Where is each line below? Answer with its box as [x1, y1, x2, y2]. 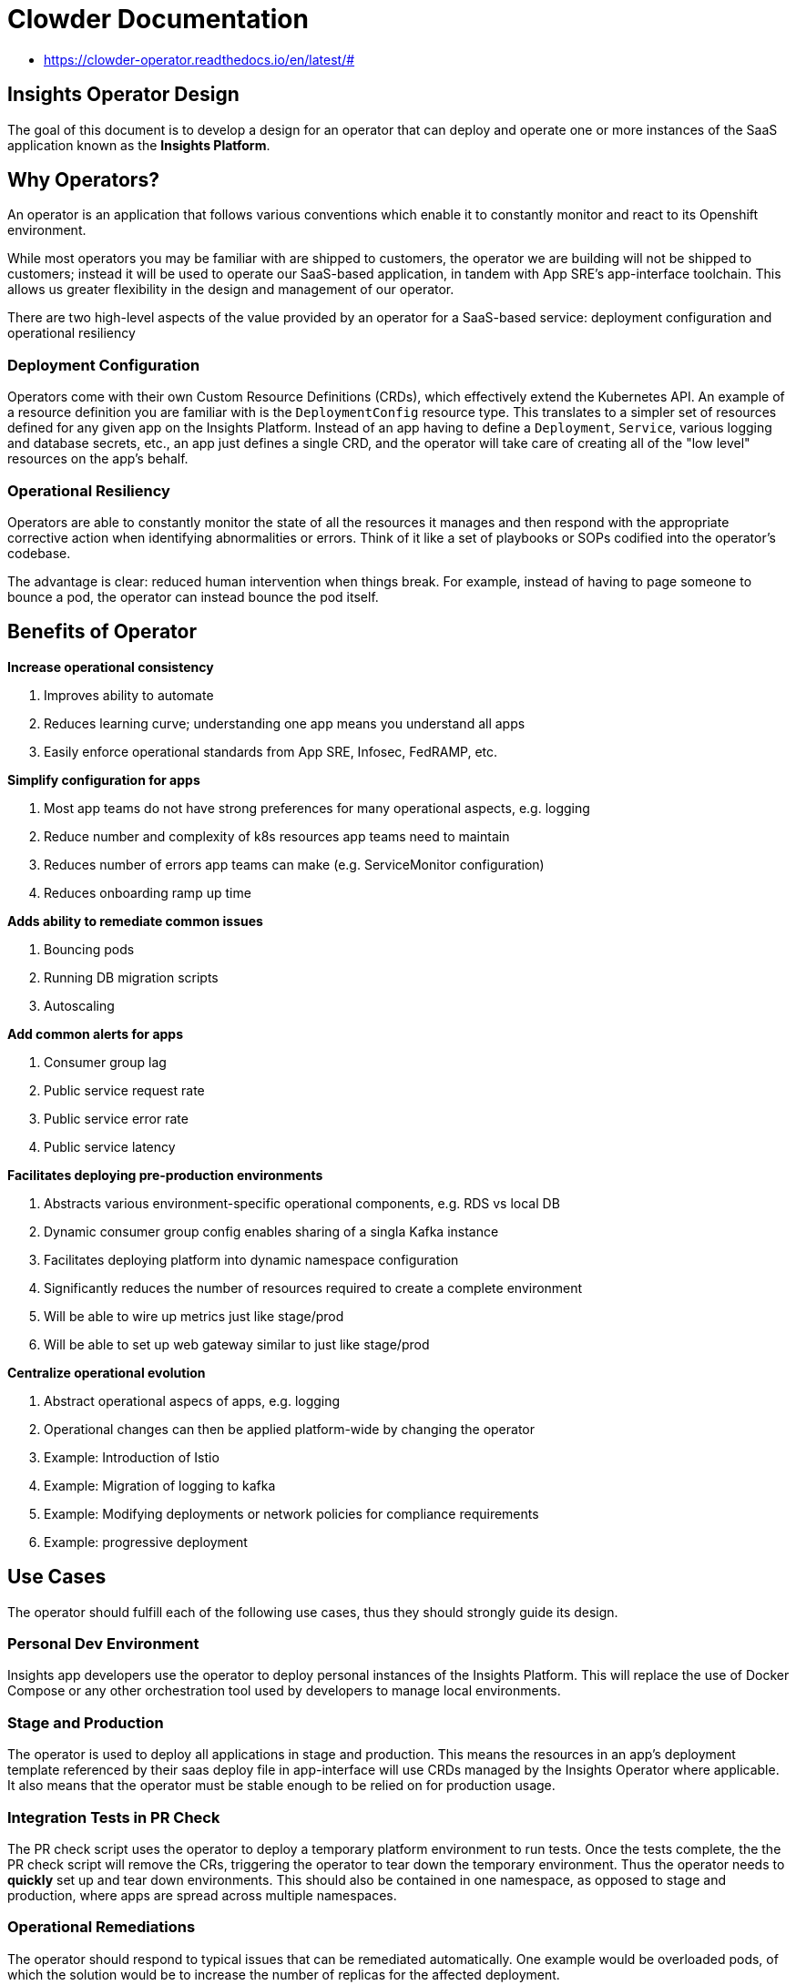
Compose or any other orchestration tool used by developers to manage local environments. [7, 1683, 561, 1699]
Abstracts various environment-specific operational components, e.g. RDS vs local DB [44, 1195, 560, 1211]
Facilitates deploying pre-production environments [7, 1166, 323, 1183]
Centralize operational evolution [7, 1364, 206, 1380]
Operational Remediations [7, 1918, 196, 1937]
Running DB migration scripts [44, 969, 219, 985]
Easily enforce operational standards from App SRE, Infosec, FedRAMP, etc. [44, 743, 498, 759]
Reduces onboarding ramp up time [44, 884, 251, 901]
